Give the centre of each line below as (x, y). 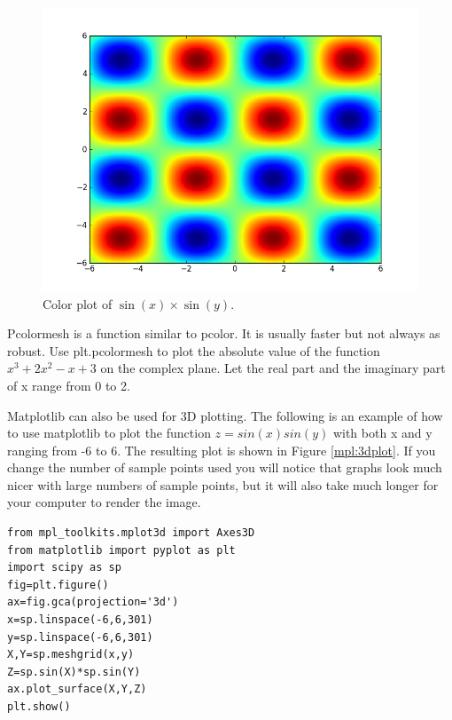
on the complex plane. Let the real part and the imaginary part (273, 368)
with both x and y (382, 433)
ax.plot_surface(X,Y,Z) (77, 689)
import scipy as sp (64, 568)
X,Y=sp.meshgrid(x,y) (71, 655)
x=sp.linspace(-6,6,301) (80, 620)
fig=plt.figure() (58, 585)
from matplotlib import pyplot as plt (121, 550)
